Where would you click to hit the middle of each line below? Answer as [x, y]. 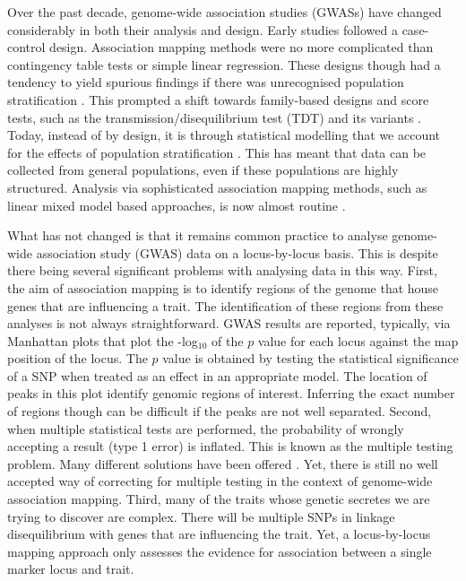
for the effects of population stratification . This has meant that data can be [217, 152]
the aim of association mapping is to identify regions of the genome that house [223, 287]
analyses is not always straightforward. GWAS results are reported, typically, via [229, 323]
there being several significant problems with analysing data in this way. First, [222, 270]
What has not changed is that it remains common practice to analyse [198, 235]
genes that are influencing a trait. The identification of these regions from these [225, 305]
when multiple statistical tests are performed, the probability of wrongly [206, 428]
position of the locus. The [78, 358]
